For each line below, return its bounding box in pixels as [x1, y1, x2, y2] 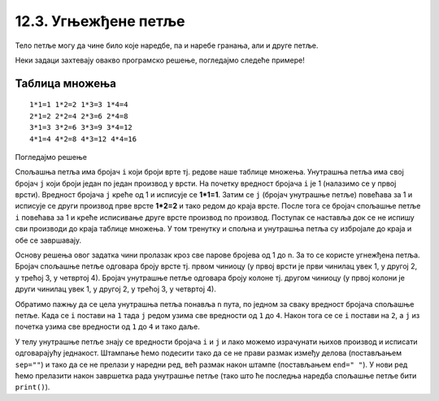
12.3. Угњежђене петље [15, 12, 186, 30]
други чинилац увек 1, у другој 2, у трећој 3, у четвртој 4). [15, 284, 217, 294]
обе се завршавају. [15, 235, 81, 245]
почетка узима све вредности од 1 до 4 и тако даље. [15, 321, 201, 332]
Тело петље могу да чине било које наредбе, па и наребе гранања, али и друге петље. [15, 41, 319, 50]
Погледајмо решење [15, 152, 87, 162]
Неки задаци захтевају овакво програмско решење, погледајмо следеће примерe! [15, 55, 305, 65]
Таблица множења [15, 76, 117, 90]
